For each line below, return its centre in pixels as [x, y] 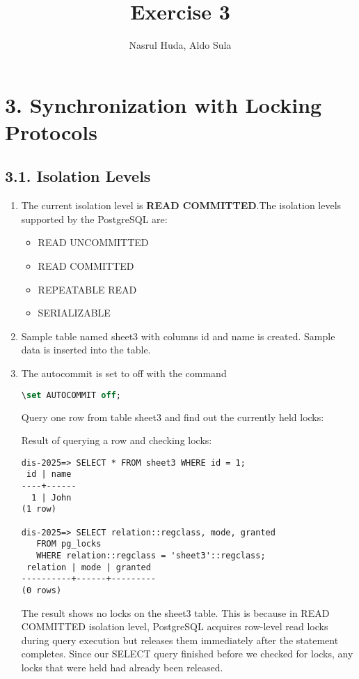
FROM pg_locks [69, 544]
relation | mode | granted [88, 567]
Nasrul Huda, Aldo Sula [180, 45]
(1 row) [39, 509]
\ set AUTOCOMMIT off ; [71, 395]
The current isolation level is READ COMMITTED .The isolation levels [181, 205]
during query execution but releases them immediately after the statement [180, 640]
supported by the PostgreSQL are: [94, 219]
